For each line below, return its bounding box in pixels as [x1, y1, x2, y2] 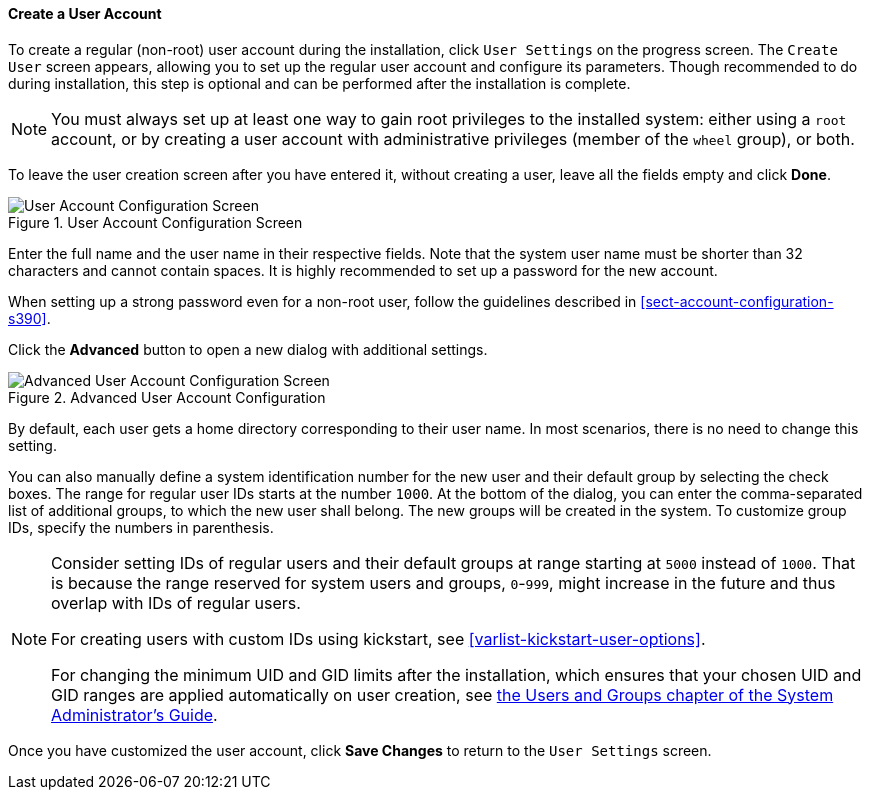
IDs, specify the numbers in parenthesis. [8, 518, 274, 536]
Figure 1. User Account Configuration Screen [8, 213, 303, 231]
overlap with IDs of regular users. [51, 592, 301, 613]
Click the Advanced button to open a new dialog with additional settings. [8, 340, 488, 358]
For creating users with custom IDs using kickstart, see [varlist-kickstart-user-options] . [51, 628, 706, 649]
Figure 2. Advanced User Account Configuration [8, 388, 326, 406]
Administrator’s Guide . [51, 704, 218, 725]
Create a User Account [8, 5, 162, 22]
